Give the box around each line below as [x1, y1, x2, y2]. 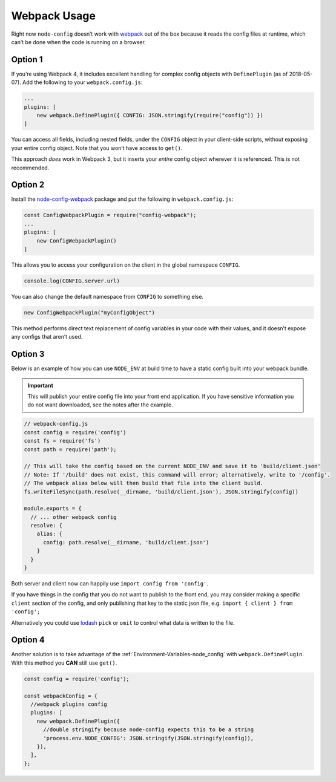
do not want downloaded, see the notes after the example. [27, 401, 174, 408]
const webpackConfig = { [24, 692, 98, 699]
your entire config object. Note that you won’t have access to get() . [11, 144, 183, 151]
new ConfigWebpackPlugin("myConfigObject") [24, 309, 156, 316]
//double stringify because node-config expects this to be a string [43, 726, 254, 733]
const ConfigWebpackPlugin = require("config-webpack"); [24, 212, 197, 219]
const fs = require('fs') [24, 437, 101, 445]
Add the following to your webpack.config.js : [22, 79, 143, 86]
